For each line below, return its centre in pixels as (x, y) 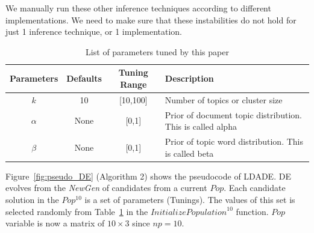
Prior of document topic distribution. (233, 114)
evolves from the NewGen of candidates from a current (106, 188)
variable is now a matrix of (55, 223)
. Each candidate (255, 188)
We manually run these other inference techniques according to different (138, 8)
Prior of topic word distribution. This (234, 141)
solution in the (32, 199)
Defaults (84, 78)
